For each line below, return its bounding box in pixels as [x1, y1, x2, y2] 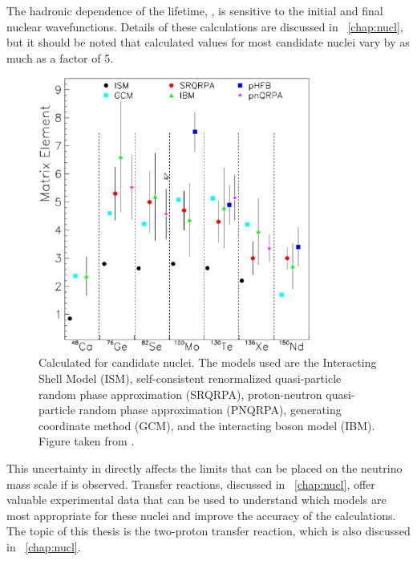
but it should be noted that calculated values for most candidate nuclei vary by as [6, 34, 410, 51]
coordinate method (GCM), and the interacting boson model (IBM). [38, 417, 375, 433]
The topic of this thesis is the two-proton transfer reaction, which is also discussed [6, 522, 411, 539]
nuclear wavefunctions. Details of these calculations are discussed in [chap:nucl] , [6, 18, 403, 35]
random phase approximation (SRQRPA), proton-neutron [38, 385, 322, 402]
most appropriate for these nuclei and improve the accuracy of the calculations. [6, 506, 396, 523]
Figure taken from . [38, 433, 135, 449]
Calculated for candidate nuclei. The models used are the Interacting [38, 354, 377, 371]
